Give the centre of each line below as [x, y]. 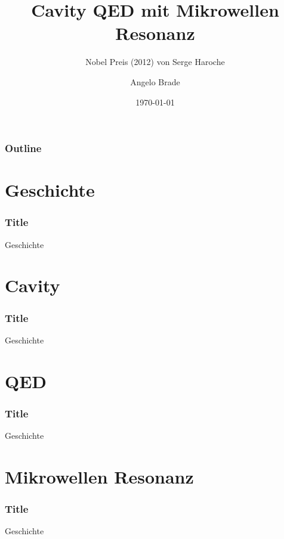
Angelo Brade [155, 81]
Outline [23, 148]
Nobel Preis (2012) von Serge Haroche [155, 62]
